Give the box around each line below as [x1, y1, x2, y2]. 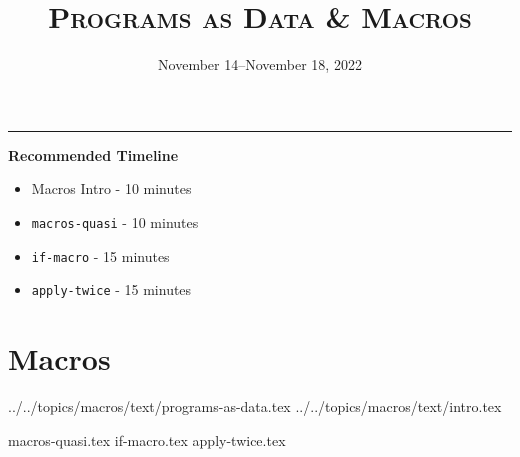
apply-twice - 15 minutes [31, 279, 192, 300]
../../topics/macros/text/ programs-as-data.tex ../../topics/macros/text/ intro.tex [8, 396, 502, 416]
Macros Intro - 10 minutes [31, 178, 192, 199]
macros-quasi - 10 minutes [31, 211, 199, 232]
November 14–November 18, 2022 [158, 54, 362, 75]
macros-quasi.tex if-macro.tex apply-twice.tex [8, 429, 286, 450]
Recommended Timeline [8, 144, 179, 165]
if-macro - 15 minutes [31, 245, 170, 266]
